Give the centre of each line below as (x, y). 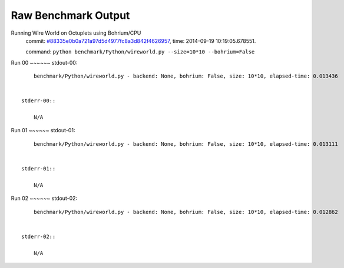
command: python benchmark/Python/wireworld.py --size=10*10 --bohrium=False (140, 52)
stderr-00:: (39, 101)
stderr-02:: (39, 236)
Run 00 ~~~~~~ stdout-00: (44, 62)
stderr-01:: (39, 169)
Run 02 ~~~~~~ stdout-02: (44, 198)
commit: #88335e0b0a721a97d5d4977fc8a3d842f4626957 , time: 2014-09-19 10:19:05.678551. (141, 41)
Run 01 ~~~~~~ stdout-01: (43, 130)
